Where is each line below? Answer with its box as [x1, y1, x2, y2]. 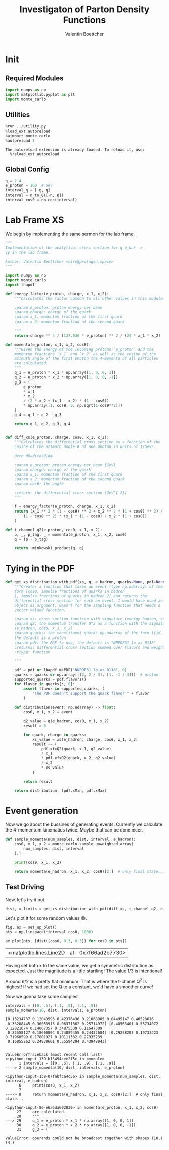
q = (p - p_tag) [14, 537, 49, 542]
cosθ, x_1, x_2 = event [23, 710, 73, 715]
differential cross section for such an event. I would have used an [14, 598, 163, 603]
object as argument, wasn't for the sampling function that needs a [14, 603, 161, 608]
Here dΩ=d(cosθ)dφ [14, 454, 53, 459]
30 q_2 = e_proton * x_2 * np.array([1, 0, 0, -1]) [16, 1123, 136, 1128]
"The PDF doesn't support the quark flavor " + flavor [32, 691, 150, 696]
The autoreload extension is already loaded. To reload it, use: [5, 147, 145, 152]
